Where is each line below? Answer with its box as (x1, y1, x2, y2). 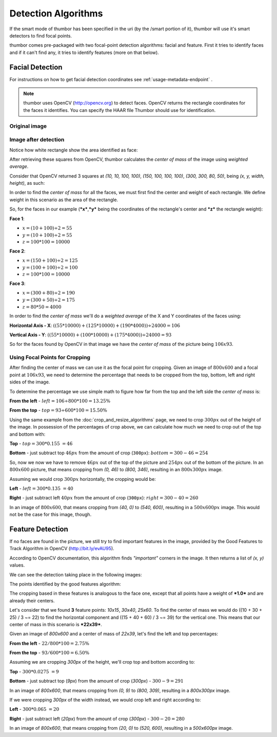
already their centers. (9, 597, 55, 604)
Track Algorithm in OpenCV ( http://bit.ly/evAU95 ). (9, 546, 115, 552)
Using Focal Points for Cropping (9, 354, 91, 361)
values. (9, 562, 25, 568)
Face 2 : (9, 248, 26, 254)
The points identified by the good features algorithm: (9, 580, 121, 587)
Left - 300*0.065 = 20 (9, 706, 60, 712)
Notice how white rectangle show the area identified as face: (9, 147, 138, 153)
